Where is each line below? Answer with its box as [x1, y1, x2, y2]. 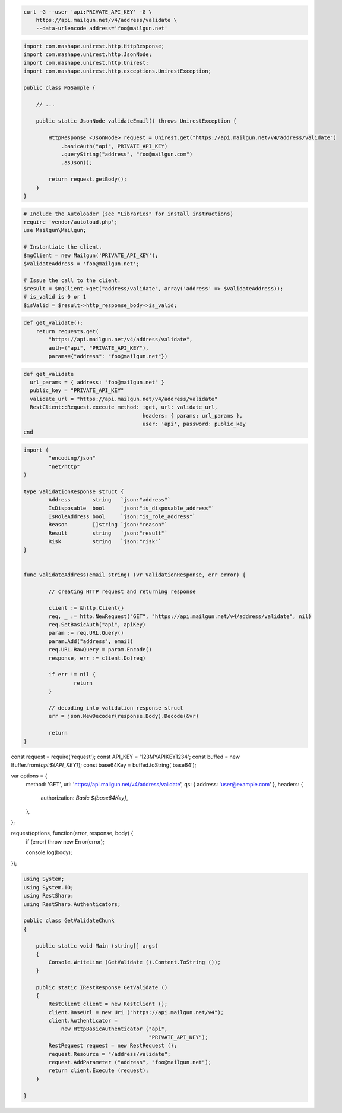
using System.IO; [23, 884, 74, 891]
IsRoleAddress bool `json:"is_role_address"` [48, 513, 196, 520]
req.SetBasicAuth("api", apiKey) [48, 622, 146, 628]
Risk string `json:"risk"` [48, 538, 161, 545]
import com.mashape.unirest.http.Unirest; [23, 59, 149, 66]
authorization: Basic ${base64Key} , [40, 794, 128, 801]
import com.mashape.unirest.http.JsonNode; [23, 51, 153, 58]
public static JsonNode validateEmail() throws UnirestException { [36, 118, 237, 124]
